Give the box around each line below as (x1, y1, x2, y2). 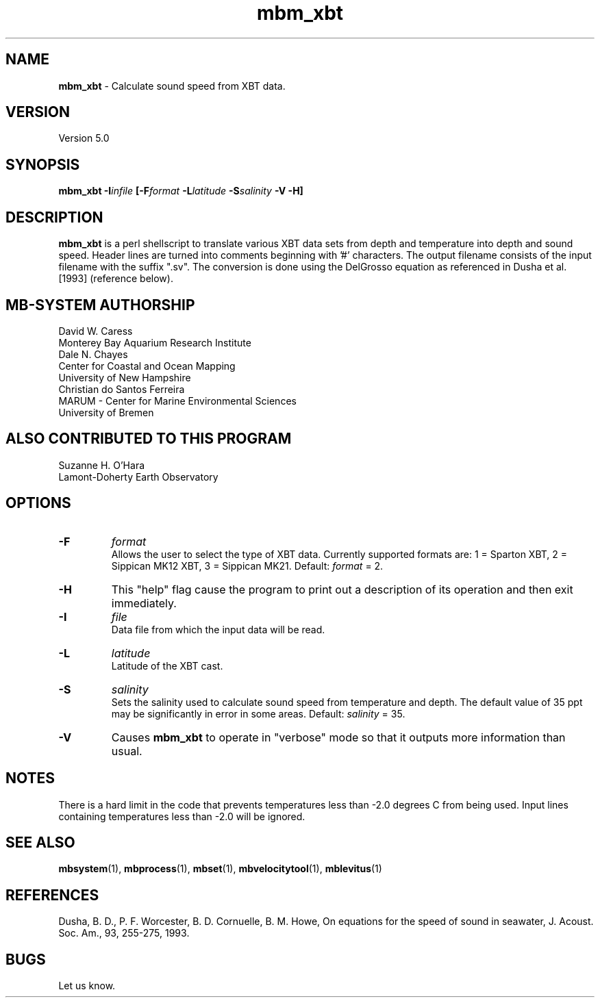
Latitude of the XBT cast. (111, 659, 223, 672)
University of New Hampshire (58, 371, 191, 383)
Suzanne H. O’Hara (58, 459, 145, 471)
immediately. (111, 596, 177, 610)
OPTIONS (5, 494, 71, 512)
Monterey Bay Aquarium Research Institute (58, 336, 251, 348)
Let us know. (58, 980, 116, 992)
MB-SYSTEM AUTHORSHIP (5, 296, 195, 314)
